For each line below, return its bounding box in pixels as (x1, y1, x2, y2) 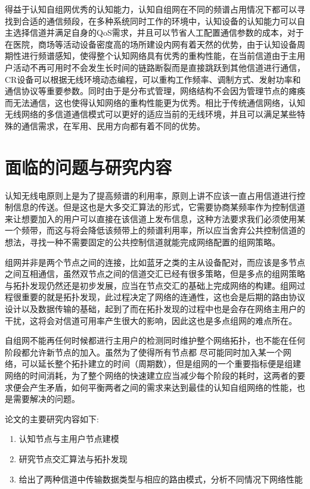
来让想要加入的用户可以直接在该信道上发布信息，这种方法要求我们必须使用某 (5, 212, 305, 225)
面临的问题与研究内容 (5, 154, 172, 179)
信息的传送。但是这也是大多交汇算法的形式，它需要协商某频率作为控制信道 (13, 201, 305, 213)
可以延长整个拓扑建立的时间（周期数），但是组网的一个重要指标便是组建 (21, 357, 301, 370)
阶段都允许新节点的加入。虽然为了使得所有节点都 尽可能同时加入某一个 (5, 345, 283, 358)
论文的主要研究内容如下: (5, 412, 99, 425)
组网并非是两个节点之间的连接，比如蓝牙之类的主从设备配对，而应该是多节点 (5, 256, 305, 268)
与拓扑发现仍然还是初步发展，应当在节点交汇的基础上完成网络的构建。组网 (5, 279, 297, 291)
